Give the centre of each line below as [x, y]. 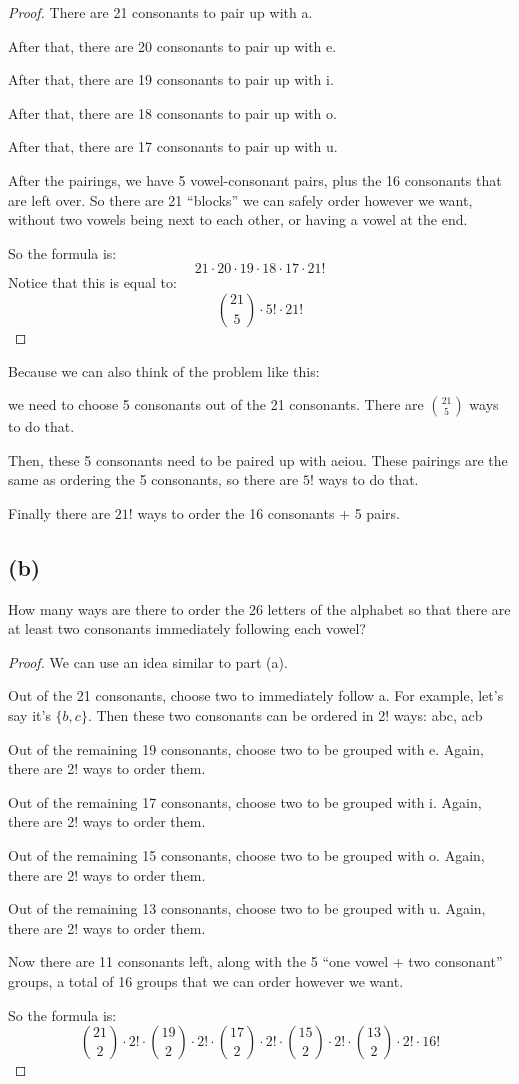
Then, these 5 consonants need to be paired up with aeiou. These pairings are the [258, 459]
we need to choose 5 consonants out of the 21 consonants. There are [216, 404]
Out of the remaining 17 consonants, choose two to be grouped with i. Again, [245, 801]
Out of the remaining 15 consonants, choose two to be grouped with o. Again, [246, 855]
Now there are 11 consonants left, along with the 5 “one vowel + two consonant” [255, 961]
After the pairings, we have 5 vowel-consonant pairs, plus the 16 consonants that [255, 179]
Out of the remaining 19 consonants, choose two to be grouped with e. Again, [246, 748]
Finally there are [59, 512]
